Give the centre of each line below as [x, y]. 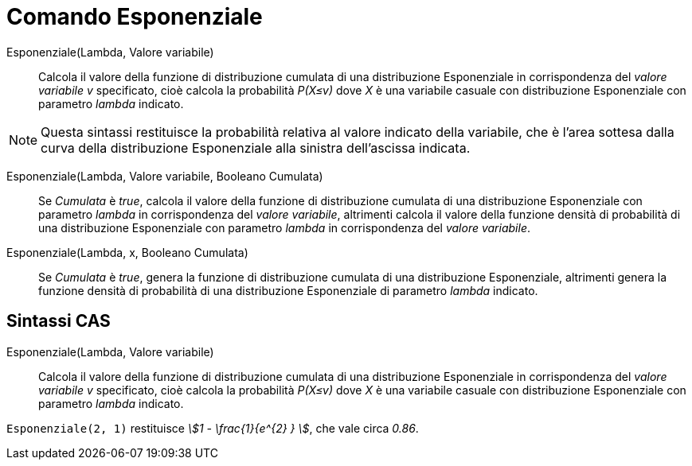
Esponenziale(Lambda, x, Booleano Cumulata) [127, 252]
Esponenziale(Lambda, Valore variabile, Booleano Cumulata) [165, 176]
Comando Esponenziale [135, 17]
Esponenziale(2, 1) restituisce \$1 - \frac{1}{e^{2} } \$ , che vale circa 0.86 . [213, 428]
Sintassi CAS [59, 321]
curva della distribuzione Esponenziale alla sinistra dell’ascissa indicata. [256, 148]
